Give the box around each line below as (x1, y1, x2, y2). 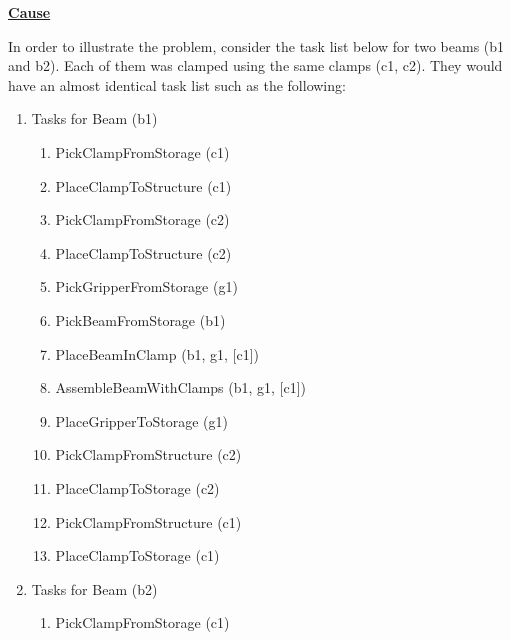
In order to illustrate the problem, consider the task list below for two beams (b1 (8, 35, 505, 56)
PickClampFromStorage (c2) (55, 209, 230, 230)
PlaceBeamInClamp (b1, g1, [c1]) (55, 343, 259, 364)
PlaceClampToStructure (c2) (55, 242, 232, 263)
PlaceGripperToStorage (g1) (55, 410, 228, 431)
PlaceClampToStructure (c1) (55, 175, 232, 196)
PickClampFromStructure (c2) (55, 444, 242, 465)
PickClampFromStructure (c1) (55, 511, 242, 532)
